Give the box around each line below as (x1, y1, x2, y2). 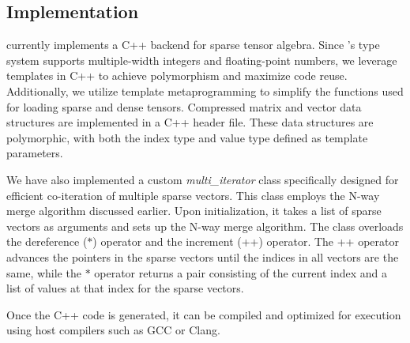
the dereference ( (6, 233, 88, 250)
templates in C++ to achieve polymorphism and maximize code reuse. (6, 67, 348, 84)
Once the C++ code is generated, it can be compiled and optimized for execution (6, 306, 401, 322)
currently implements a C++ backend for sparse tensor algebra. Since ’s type (6, 36, 380, 53)
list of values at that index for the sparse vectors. (6, 280, 244, 296)
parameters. (6, 145, 63, 161)
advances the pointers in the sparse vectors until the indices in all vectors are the (6, 248, 399, 265)
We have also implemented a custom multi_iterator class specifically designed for (6, 171, 399, 187)
